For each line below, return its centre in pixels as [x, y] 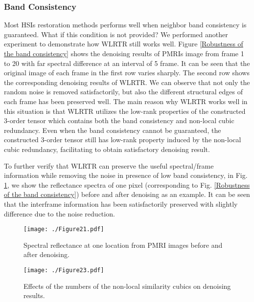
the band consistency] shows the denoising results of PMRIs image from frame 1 [124, 53]
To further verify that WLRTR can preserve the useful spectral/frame [109, 165]
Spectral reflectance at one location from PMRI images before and [123, 245]
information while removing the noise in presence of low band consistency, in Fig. [126, 175]
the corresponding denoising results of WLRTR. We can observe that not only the [127, 82]
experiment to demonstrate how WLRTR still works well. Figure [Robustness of [124, 44]
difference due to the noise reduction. [59, 213]
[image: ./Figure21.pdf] [64, 229]
